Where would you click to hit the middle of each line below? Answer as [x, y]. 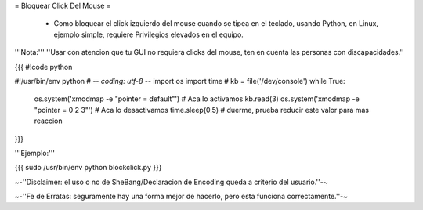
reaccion [48, 121]
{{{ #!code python [43, 67]
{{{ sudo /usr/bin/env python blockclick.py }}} [88, 168]
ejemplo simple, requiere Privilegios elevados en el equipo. [149, 34]
